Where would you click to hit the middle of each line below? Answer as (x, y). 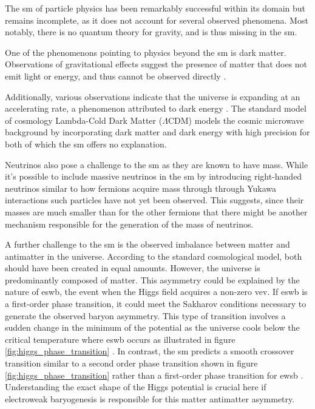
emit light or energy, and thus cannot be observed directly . (116, 76)
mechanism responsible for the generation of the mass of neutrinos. (129, 224)
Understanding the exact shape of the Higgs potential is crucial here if (136, 387)
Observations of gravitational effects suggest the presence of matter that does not (156, 64)
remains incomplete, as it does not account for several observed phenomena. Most (157, 20)
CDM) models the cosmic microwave (236, 120)
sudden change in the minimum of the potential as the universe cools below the (152, 327)
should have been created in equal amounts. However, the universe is (133, 268)
